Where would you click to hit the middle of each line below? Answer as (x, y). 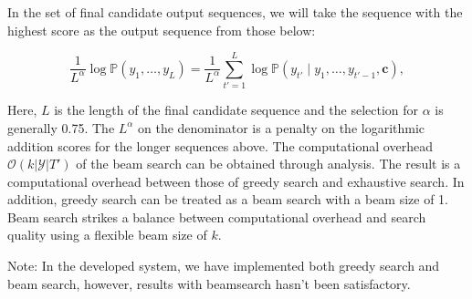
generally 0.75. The (61, 127)
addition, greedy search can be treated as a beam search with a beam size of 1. (228, 199)
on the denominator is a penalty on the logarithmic (282, 127)
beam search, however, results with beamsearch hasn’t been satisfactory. (209, 283)
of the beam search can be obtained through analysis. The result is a (268, 164)
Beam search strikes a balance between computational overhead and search (217, 217)
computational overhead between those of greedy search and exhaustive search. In (236, 181)
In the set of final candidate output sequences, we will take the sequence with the (235, 12)
